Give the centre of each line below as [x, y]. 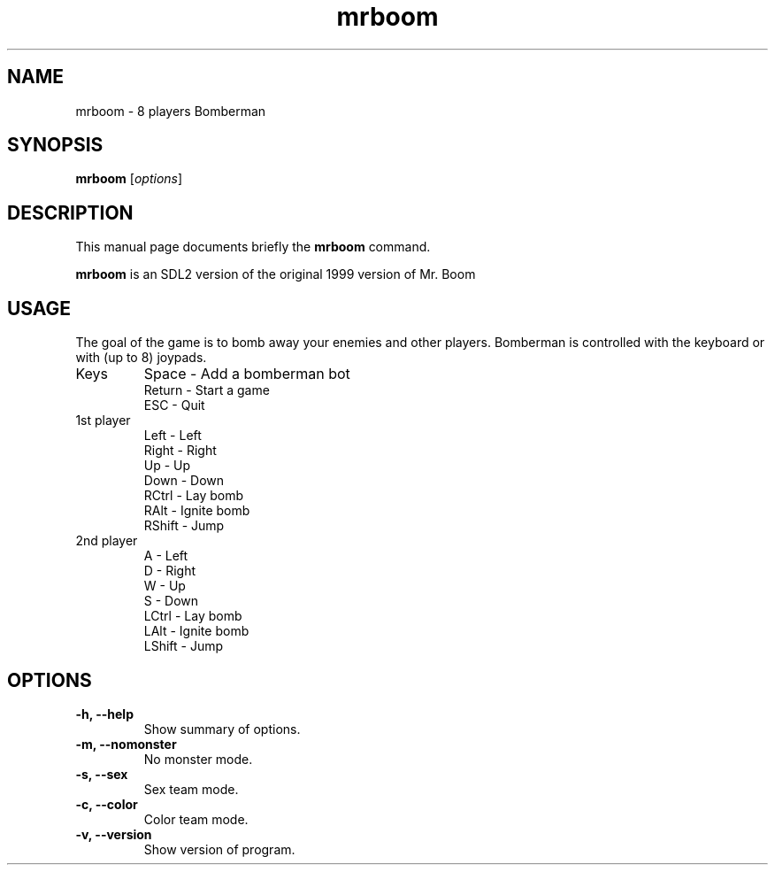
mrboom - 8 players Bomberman [171, 111]
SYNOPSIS [55, 145]
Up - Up [167, 466]
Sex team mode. [191, 789]
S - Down [171, 601]
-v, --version [114, 834]
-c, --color [107, 804]
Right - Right [180, 451]
